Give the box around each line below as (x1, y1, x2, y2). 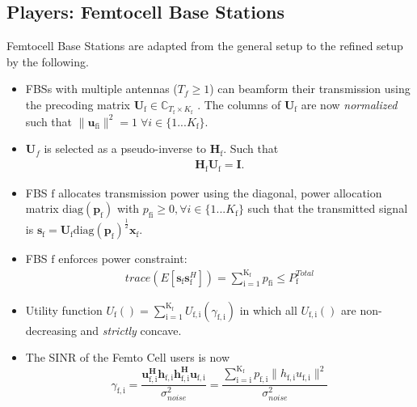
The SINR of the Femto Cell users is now (25, 349, 230, 366)
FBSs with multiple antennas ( (25, 80, 178, 97)
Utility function (25, 301, 103, 318)
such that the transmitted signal (247, 200, 408, 217)
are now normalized (301, 95, 398, 112)
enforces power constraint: (58, 250, 187, 267)
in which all (239, 301, 297, 318)
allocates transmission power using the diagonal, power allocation (58, 184, 382, 201)
